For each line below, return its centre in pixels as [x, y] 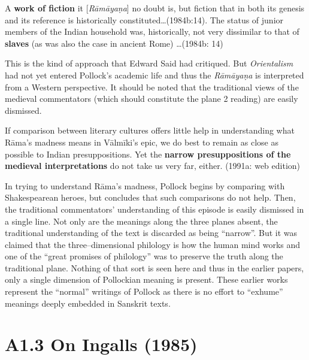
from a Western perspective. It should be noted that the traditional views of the [152, 87]
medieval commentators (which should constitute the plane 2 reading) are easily [152, 99]
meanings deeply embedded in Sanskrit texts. [88, 303]
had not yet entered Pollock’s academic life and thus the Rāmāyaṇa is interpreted [154, 75]
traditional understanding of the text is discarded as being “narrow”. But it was [151, 233]
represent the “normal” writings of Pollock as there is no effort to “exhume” [144, 291]
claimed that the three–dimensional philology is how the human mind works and [153, 244]
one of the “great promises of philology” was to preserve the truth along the [144, 256]
